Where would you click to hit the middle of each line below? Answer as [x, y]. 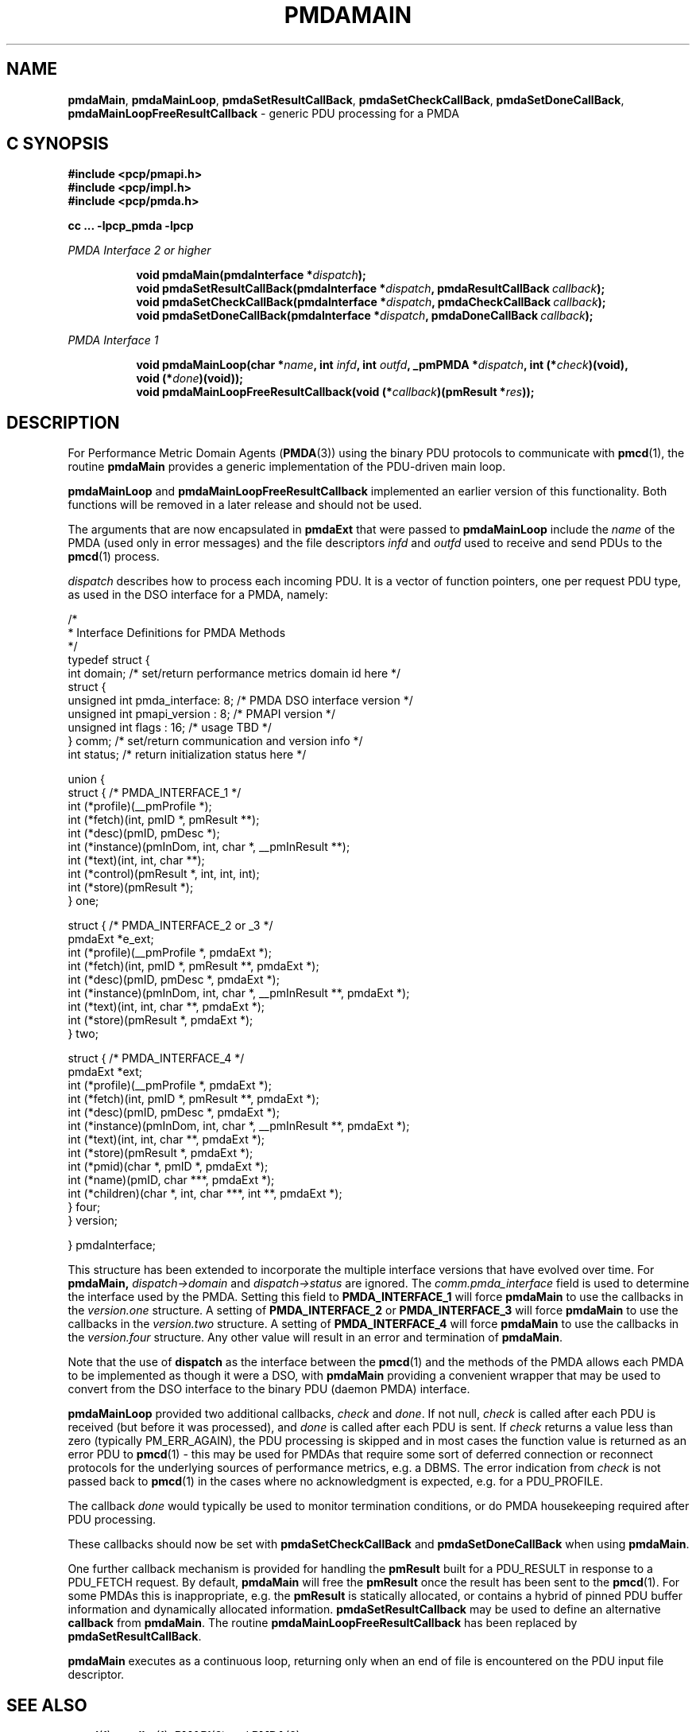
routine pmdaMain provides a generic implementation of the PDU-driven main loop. [287, 467]
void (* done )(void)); [190, 379]
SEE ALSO [47, 1705]
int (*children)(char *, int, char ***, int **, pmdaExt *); [205, 1194]
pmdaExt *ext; [105, 1072]
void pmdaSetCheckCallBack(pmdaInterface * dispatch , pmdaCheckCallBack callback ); [371, 302]
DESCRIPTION [63, 422]
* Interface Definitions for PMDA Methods [177, 633]
